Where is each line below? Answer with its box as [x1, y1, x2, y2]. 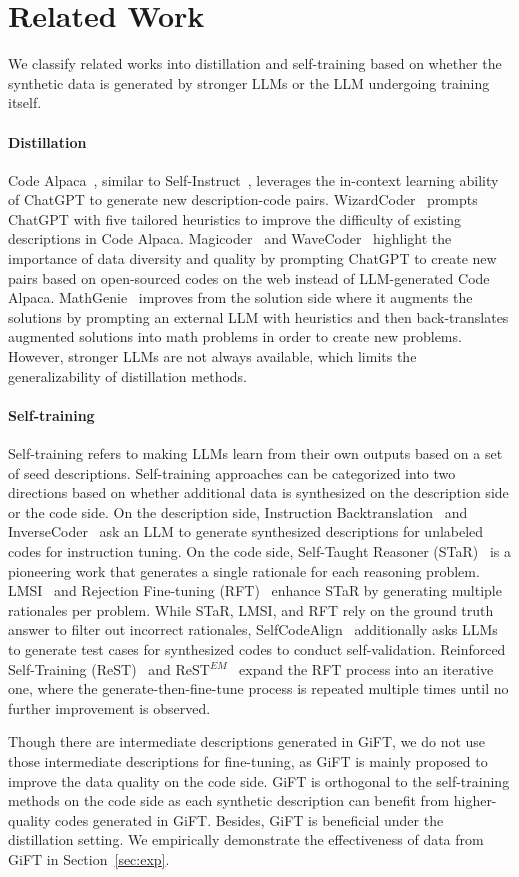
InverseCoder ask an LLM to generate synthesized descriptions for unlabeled [8, 521, 484, 542]
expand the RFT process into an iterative [239, 658, 494, 679]
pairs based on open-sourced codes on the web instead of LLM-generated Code [8, 267, 490, 288]
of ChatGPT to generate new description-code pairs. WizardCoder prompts [8, 189, 478, 210]
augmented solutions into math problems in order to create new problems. [8, 326, 462, 347]
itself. [8, 92, 42, 113]
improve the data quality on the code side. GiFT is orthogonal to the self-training [8, 770, 510, 791]
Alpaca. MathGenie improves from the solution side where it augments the [8, 287, 473, 308]
